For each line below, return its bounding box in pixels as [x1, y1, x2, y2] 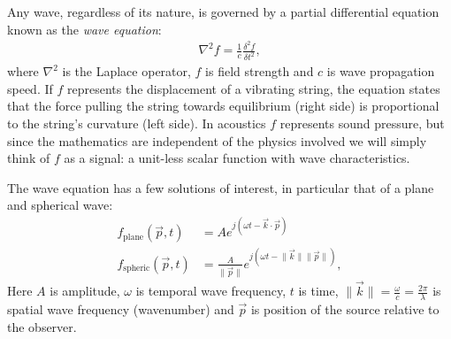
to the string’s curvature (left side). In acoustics [7, 113, 266, 132]
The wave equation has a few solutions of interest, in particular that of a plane [7, 178, 434, 196]
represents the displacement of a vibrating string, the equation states [67, 79, 440, 97]
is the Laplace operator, [62, 62, 191, 81]
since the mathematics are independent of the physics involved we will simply [7, 131, 427, 150]
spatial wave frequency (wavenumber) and [7, 299, 234, 318]
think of [7, 149, 50, 167]
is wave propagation [326, 62, 435, 81]
